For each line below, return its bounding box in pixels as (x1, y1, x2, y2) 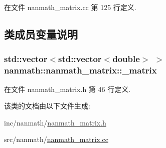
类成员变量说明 (4, 26, 78, 41)
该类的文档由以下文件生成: (4, 100, 90, 111)
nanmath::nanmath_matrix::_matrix (4, 64, 157, 76)
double (112, 52, 140, 65)
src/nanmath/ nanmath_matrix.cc (4, 134, 108, 144)
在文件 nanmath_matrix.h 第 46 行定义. (4, 83, 131, 94)
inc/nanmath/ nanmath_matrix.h (4, 117, 106, 127)
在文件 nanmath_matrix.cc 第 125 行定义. (4, 2, 136, 12)
